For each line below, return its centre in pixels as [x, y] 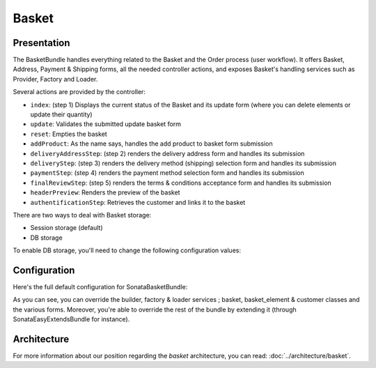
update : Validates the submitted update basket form [105, 124]
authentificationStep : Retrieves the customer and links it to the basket [138, 202]
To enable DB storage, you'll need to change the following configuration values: [127, 250]
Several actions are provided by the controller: [79, 92]
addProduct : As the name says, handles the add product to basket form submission [151, 144]
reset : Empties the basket [69, 134]
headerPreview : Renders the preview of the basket [105, 192]
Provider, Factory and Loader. [55, 79]
